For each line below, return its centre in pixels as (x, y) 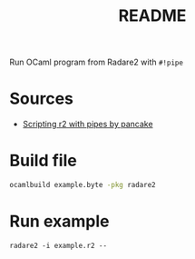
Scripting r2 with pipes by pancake (88, 125)
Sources (42, 99)
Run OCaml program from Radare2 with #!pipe (97, 62)
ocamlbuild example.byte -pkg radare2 (83, 185)
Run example (59, 221)
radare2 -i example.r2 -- (58, 245)
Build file (43, 161)
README (152, 16)
